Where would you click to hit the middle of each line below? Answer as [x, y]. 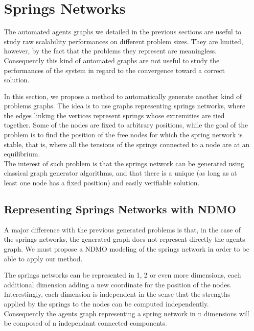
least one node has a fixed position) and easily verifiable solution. [102, 183]
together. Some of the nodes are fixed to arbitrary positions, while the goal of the [126, 125]
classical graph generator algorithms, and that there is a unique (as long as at [121, 173]
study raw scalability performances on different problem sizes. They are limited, [124, 41]
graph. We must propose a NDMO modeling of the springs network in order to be [127, 249]
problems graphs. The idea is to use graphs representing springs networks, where [125, 106]
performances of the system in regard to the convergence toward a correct [115, 70]
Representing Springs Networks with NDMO [120, 209]
